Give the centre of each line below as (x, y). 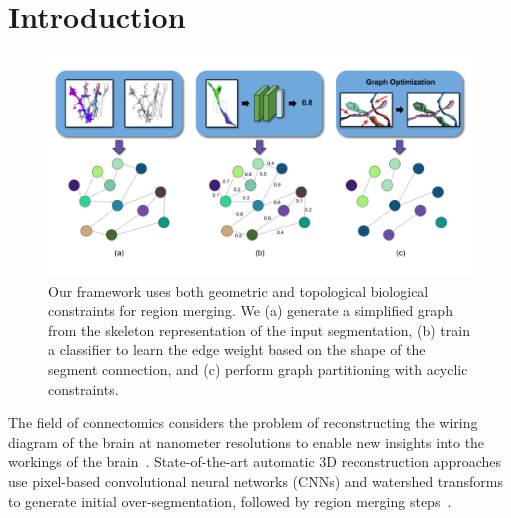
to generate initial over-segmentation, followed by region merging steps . (230, 500)
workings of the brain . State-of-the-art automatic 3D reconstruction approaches (255, 461)
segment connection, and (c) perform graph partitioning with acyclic (258, 369)
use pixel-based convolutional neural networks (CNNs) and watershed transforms (256, 481)
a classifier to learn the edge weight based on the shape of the (237, 349)
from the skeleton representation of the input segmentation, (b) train (259, 329)
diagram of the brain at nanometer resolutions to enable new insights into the (246, 441)
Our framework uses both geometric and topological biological (238, 290)
